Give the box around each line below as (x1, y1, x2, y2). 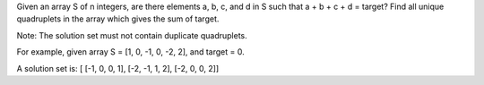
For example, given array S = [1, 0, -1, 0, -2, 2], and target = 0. (16, 47, 246, 57)
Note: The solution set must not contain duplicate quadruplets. (16, 30, 248, 40)
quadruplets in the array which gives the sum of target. (16, 13, 220, 24)
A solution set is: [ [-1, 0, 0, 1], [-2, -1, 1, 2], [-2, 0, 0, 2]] (16, 63, 220, 73)
